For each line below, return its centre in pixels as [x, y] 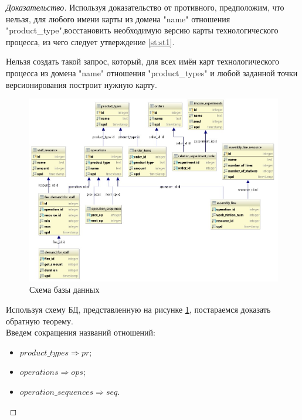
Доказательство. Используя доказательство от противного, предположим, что [145, 7]
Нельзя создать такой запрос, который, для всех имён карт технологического [143, 61]
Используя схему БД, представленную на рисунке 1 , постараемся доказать [138, 309]
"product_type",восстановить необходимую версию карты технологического [142, 30]
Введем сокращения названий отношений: [81, 332]
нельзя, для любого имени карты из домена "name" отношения [118, 18]
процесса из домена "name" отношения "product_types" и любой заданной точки [152, 72]
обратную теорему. [40, 321]
